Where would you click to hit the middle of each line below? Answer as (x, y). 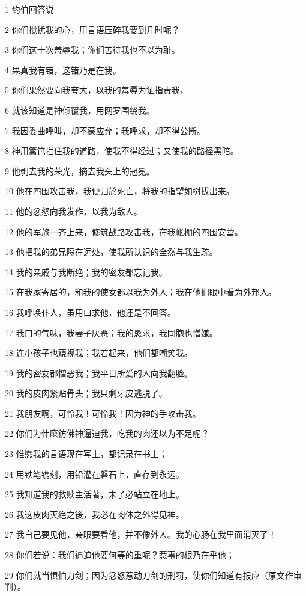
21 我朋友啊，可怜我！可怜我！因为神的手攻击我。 (103, 413)
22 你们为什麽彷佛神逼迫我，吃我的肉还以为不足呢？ (107, 433)
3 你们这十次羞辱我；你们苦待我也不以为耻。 (92, 50)
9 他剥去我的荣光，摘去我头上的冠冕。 (80, 171)
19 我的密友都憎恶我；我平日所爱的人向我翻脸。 (99, 373)
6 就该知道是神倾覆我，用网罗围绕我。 (80, 110)
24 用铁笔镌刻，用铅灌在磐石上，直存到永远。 (94, 474)
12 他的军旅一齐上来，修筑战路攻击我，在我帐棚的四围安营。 (124, 231)
